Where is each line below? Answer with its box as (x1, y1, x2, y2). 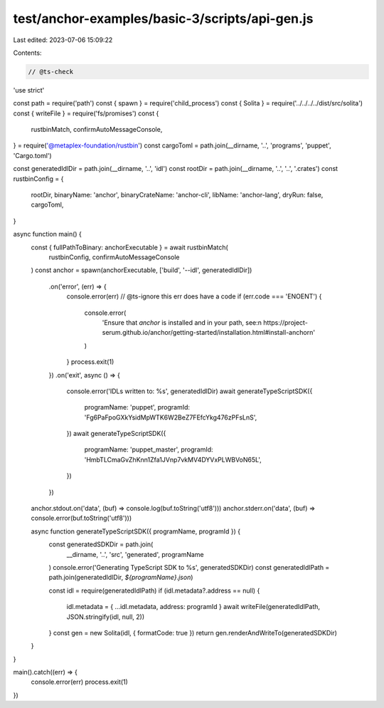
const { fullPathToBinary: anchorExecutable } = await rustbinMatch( (31, 243, 229, 251)
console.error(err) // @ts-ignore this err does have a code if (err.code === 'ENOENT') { (66, 292, 322, 301)
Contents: (13, 48, 42, 57)
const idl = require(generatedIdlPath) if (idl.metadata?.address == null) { (48, 586, 260, 595)
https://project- (263, 318, 309, 327)
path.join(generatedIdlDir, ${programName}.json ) (48, 573, 193, 582)
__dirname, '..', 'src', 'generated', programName (66, 550, 204, 558)
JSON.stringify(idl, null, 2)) (66, 613, 145, 621)
